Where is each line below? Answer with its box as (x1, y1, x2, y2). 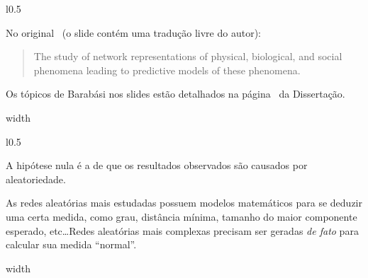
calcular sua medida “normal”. (6, 237, 137, 252)
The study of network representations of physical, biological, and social (33, 49, 342, 64)
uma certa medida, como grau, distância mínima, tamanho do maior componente (6, 209, 357, 224)
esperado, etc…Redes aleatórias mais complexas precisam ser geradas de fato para (6, 223, 359, 238)
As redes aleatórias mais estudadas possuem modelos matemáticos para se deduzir (6, 195, 362, 210)
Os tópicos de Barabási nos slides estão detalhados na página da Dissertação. (6, 86, 345, 101)
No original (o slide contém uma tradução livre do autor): (6, 25, 261, 40)
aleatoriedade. (6, 171, 66, 186)
